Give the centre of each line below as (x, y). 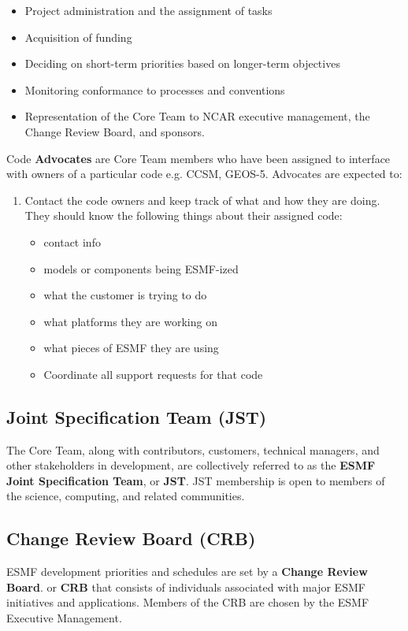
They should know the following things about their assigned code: (184, 215)
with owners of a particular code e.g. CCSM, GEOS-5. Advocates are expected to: (204, 174)
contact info (72, 241)
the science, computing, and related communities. (126, 496)
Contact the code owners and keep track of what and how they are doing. (202, 200)
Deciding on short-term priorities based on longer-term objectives (182, 63)
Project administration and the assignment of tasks (148, 10)
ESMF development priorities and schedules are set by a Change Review (187, 572)
